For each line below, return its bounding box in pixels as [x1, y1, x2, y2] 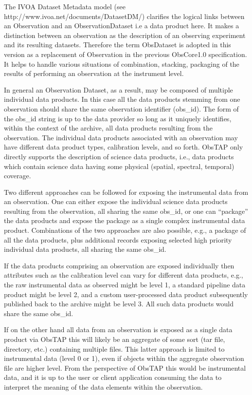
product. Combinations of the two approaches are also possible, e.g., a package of [4, 225, 246, 235]
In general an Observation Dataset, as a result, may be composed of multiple [4, 84, 233, 94]
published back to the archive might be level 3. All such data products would [4, 299, 234, 309]
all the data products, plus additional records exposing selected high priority [4, 234, 232, 245]
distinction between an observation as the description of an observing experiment [4, 30, 246, 40]
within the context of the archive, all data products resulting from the [4, 123, 213, 133]
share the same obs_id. [4, 308, 73, 318]
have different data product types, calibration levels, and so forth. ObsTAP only [4, 142, 243, 152]
